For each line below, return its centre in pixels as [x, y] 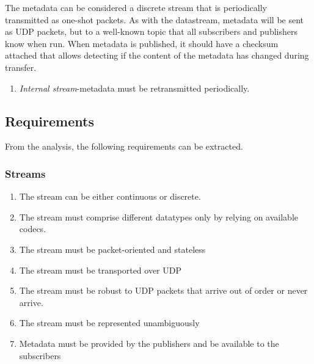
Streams [25, 173]
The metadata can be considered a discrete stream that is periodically [136, 7]
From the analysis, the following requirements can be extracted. [124, 146]
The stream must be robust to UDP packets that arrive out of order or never [163, 290]
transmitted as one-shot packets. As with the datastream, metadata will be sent [155, 19]
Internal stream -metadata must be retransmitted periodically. [134, 88]
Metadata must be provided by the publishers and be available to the [149, 343]
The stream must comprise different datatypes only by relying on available [159, 217]
